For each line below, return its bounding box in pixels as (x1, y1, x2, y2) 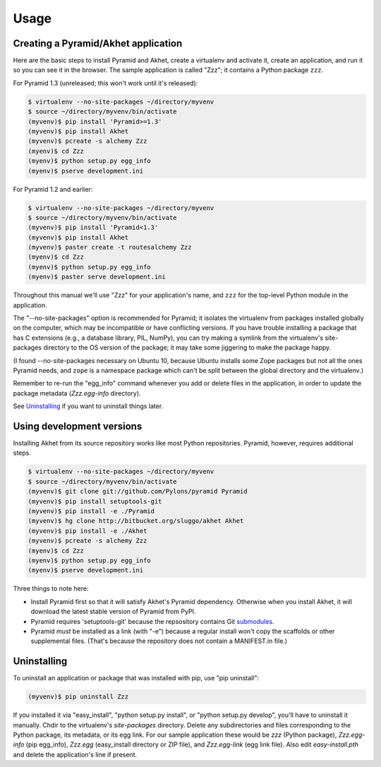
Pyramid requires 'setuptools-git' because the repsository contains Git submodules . (30, 617, 274, 625)
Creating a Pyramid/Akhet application (13, 37, 183, 49)
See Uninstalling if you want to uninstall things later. (13, 402, 164, 410)
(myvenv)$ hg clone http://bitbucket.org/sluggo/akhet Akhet (28, 517, 244, 525)
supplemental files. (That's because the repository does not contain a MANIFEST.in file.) (30, 637, 288, 645)
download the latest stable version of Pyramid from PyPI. (30, 607, 196, 616)
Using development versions (13, 420, 143, 432)
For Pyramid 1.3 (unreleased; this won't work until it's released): (13, 78, 198, 87)
